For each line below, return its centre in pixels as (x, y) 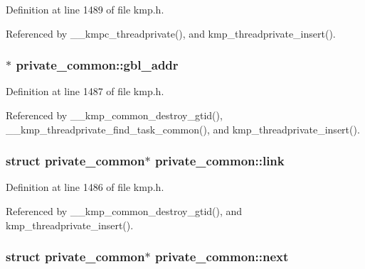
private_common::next (222, 257)
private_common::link (219, 161)
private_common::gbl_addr (97, 65)
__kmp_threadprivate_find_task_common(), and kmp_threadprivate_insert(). (183, 129)
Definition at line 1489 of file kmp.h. (85, 9)
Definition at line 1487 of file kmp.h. (85, 91)
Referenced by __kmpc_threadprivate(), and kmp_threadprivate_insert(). (171, 33)
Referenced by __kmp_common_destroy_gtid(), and (124, 211)
